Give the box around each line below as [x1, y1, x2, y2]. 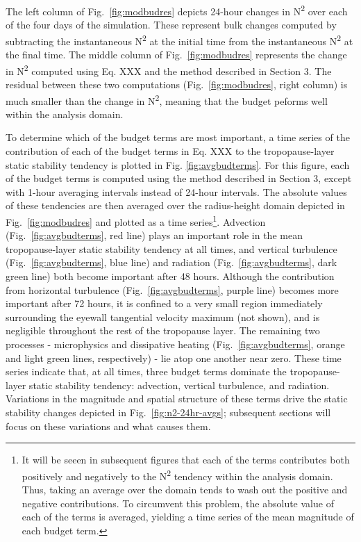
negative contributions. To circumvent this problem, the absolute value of [22, 495, 334, 510]
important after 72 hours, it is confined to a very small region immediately [6, 296, 323, 311]
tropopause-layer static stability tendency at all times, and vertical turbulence [6, 241, 337, 256]
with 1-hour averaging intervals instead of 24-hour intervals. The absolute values [6, 184, 347, 199]
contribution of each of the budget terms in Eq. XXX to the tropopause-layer [6, 143, 335, 158]
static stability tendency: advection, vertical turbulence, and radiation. [28, 377, 330, 392]
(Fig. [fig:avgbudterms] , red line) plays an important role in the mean [6, 228, 303, 243]
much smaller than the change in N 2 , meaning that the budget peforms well [6, 91, 328, 108]
